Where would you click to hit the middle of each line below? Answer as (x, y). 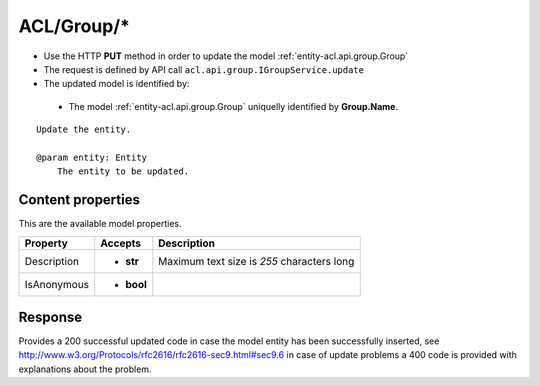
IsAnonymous (57, 284)
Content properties (79, 200)
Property (46, 243)
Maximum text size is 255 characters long (256, 261)
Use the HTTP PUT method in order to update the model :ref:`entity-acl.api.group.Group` (226, 56)
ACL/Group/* (74, 26)
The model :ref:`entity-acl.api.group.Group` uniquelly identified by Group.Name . (233, 106)
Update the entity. (84, 129)
